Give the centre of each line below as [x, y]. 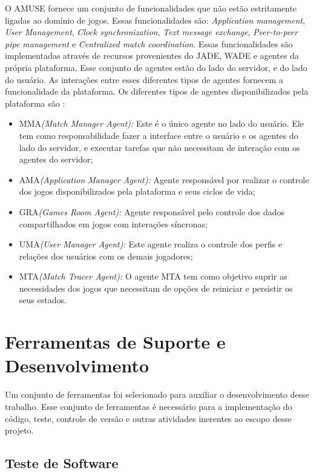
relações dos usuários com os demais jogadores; [106, 256]
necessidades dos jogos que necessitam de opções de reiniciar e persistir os [156, 288]
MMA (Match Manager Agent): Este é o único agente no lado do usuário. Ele [162, 123]
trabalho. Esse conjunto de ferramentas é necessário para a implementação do [149, 406]
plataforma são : [35, 103]
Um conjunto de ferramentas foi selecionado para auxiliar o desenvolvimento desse [157, 394]
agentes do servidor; [56, 159]
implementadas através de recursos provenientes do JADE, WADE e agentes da [152, 55]
